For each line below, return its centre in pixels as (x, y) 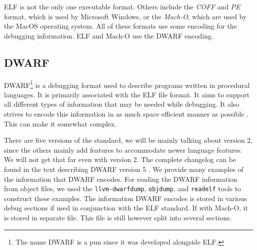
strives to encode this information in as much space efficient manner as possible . (126, 114)
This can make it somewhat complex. (60, 123)
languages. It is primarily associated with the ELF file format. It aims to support (127, 94)
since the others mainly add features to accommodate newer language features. (123, 149)
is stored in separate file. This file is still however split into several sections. (118, 218)
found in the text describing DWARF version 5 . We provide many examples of (124, 169)
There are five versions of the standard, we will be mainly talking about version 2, (128, 140)
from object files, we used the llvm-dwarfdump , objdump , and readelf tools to (123, 188)
